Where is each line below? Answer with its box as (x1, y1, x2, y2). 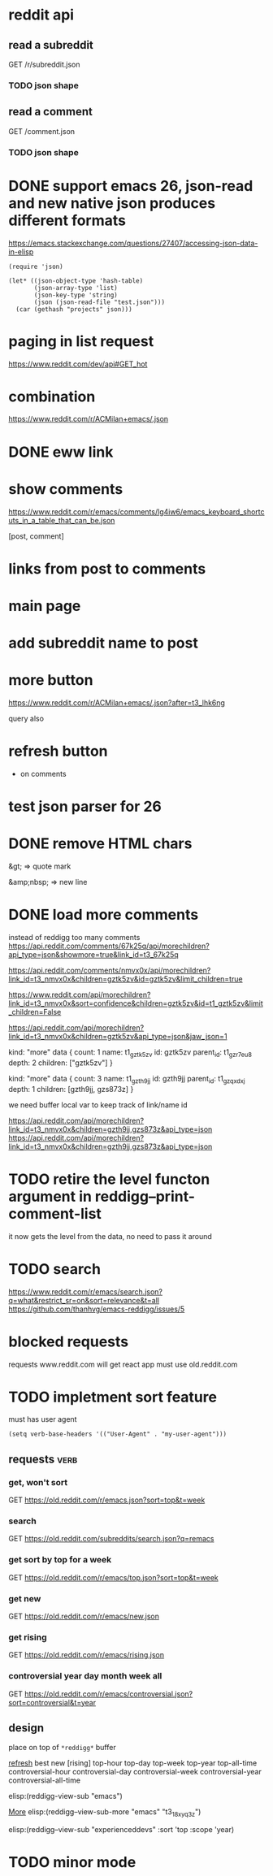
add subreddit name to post (8, 634, 199, 652)
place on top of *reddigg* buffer (8, 1743, 116, 1753)
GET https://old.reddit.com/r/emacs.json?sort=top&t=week (8, 1495, 206, 1505)
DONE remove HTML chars (8, 834, 193, 853)
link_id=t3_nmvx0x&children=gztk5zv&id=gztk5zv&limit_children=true (8, 974, 243, 984)
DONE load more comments (8, 906, 199, 924)
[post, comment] (8, 531, 65, 541)
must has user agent (8, 1415, 77, 1424)
